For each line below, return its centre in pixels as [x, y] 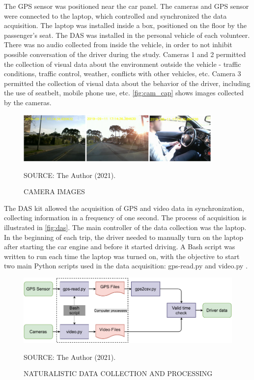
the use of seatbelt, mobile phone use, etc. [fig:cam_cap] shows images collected [124, 93]
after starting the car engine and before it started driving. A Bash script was [120, 247]
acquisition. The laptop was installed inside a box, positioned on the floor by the [125, 25]
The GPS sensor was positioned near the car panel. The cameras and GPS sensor [127, 6]
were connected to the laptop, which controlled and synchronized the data [115, 15]
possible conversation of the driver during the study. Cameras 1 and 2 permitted [125, 54]
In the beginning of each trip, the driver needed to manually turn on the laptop [124, 237]
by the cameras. [28, 102]
